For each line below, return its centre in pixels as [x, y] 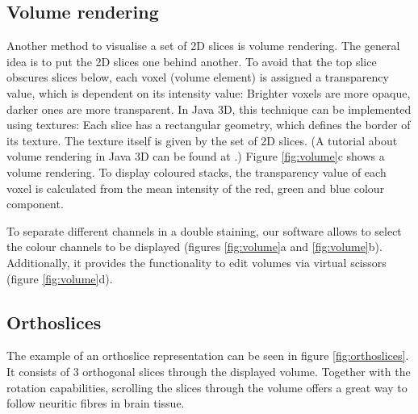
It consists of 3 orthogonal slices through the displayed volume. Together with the [209, 371]
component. [35, 204]
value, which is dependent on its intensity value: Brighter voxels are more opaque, [209, 92]
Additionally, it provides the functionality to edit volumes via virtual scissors [196, 262]
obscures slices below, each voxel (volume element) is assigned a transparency [198, 77]
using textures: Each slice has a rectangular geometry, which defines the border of [209, 125]
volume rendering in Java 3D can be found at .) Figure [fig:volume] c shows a [196, 156]
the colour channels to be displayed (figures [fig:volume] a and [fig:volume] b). [194, 247]
